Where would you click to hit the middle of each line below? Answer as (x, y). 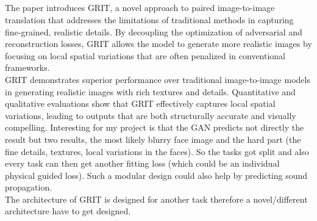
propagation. (29, 187)
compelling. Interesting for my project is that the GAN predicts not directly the (155, 127)
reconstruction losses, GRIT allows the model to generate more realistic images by (158, 44)
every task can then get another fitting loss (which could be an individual (142, 163)
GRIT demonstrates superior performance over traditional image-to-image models (158, 79)
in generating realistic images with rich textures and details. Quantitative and (150, 91)
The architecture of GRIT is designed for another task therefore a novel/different (156, 199)
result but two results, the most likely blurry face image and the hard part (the (153, 139)
